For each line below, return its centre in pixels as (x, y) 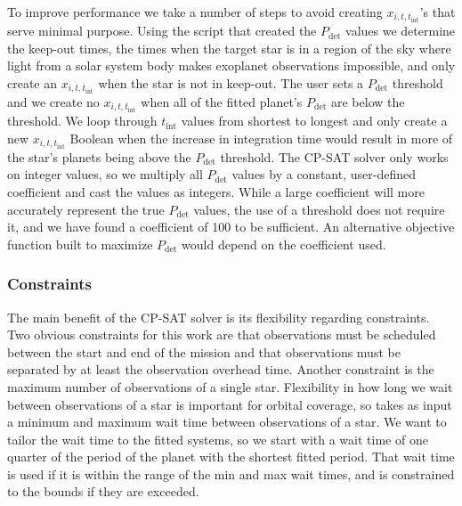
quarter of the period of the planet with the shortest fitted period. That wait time (231, 457)
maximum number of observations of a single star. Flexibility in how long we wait (230, 386)
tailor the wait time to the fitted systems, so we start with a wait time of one (218, 439)
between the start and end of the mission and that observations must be (204, 351)
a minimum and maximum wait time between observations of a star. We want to (227, 422)
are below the (368, 101)
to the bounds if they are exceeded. (103, 491)
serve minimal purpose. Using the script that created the (162, 31)
